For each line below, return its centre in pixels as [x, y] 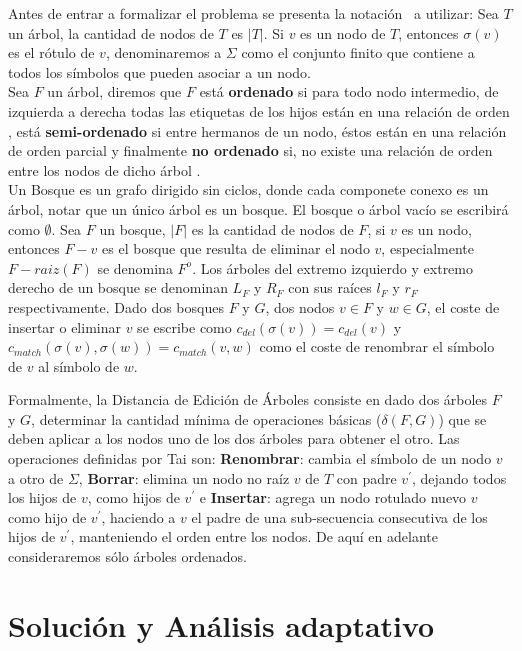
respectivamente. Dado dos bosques [116, 306]
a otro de [36, 477]
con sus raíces [330, 287]
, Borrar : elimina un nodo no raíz [184, 477]
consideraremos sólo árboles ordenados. [127, 556]
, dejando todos [459, 477]
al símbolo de [79, 365]
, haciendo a [138, 516]
